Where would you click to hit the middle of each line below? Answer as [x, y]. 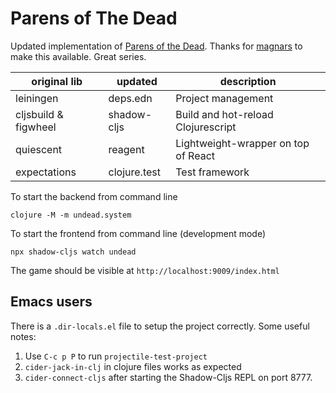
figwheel [36, 127]
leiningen [37, 98]
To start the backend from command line [94, 196]
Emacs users [51, 302]
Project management [224, 98]
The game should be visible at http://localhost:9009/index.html [145, 270]
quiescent [39, 149]
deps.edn [130, 98]
